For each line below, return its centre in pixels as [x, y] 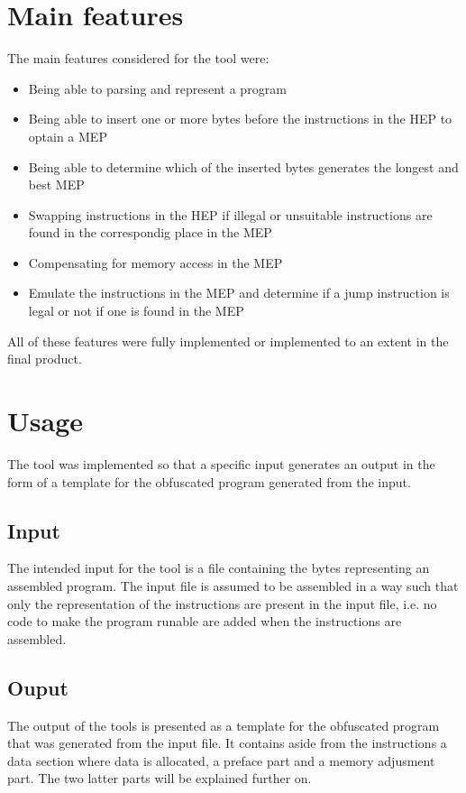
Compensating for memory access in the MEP [155, 262]
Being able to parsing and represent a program [157, 88]
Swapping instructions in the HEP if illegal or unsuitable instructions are [230, 214]
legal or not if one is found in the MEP [136, 311]
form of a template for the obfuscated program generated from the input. [209, 481]
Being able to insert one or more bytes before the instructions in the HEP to [240, 119]
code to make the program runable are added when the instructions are [205, 621]
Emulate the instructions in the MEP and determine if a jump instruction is [239, 293]
